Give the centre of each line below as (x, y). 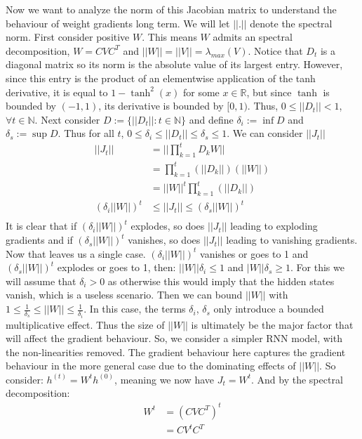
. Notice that (275, 50)
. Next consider (67, 119)
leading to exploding (274, 226)
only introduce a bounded (269, 309)
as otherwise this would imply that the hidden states (221, 281)
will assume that (41, 281)
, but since (269, 92)
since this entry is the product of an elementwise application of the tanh (161, 78)
